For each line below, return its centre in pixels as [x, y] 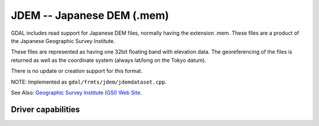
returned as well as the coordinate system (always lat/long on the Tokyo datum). [109, 60]
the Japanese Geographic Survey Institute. [63, 41]
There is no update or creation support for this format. [77, 71]
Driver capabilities [45, 109]
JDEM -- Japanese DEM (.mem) [90, 15]
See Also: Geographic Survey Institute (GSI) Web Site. [76, 92]
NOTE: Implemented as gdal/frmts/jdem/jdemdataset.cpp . [89, 82]
